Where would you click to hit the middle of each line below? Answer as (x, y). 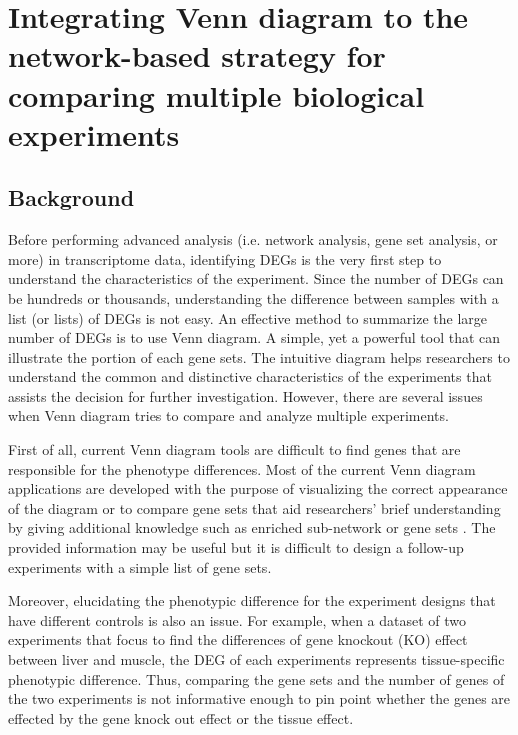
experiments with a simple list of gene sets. (140, 566)
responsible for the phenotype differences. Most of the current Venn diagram (242, 468)
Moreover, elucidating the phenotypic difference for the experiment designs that (252, 600)
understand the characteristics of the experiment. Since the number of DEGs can (256, 278)
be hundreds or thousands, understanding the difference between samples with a (253, 297)
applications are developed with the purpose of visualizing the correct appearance (258, 488)
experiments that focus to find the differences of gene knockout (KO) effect (238, 639)
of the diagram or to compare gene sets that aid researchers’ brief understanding (254, 507)
